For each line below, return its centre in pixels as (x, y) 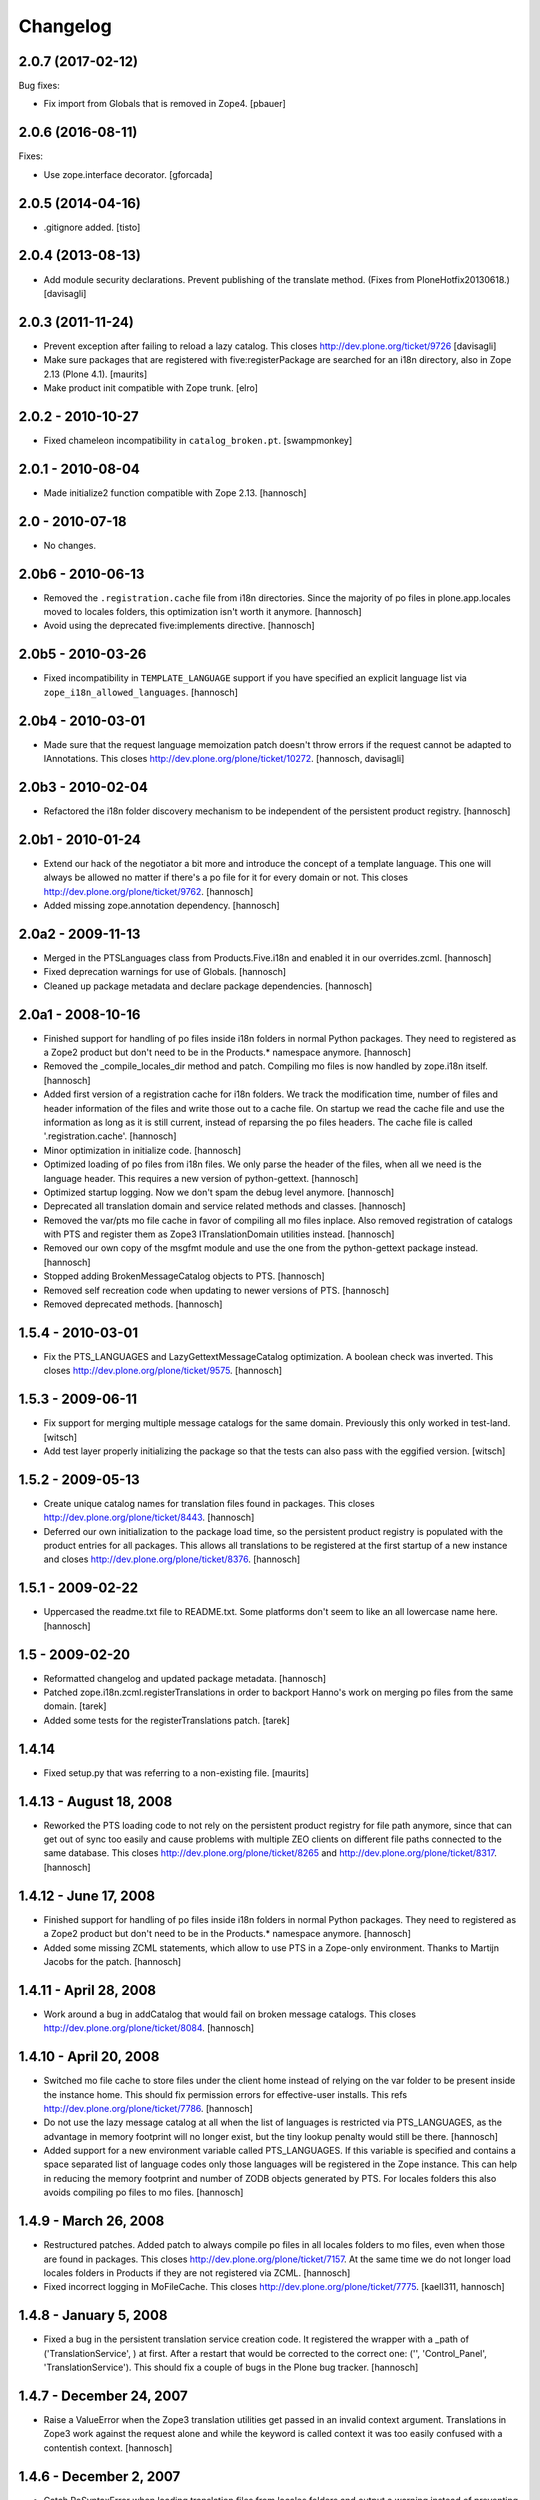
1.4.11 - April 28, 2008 (87, 1990)
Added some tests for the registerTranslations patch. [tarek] (166, 1720)
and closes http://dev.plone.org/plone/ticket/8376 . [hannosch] (172, 1559)
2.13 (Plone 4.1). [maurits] (95, 374)
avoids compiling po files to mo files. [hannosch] (143, 2192)
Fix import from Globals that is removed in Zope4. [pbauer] (165, 104)
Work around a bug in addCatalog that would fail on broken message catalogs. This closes (230, 2014)
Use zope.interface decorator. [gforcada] (128, 174)
